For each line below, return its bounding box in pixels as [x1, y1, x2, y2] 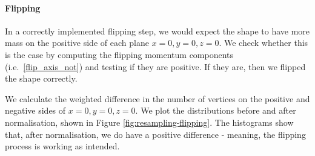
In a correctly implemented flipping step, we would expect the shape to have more [5, 24, 310, 37]
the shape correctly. [5, 72, 78, 85]
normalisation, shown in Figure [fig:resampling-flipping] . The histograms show [5, 115, 294, 128]
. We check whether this [219, 36, 308, 49]
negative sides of [5, 104, 66, 117]
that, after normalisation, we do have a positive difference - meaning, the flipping [5, 128, 306, 140]
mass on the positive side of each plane [5, 36, 149, 49]
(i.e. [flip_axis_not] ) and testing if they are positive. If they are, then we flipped [5, 60, 306, 73]
